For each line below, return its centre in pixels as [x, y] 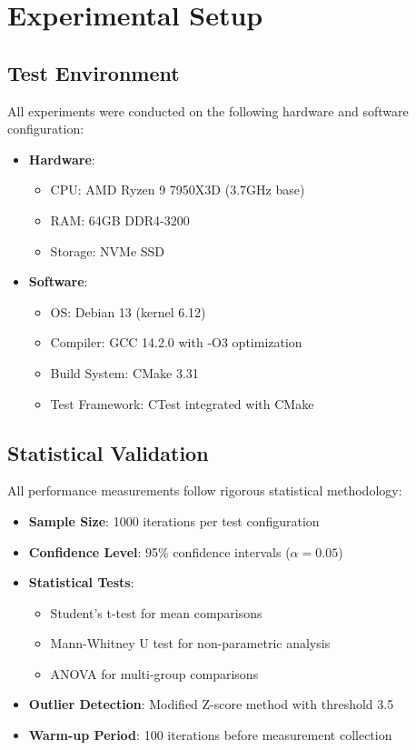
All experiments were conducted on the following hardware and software [208, 110]
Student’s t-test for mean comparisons [156, 612]
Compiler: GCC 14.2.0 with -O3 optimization [176, 342]
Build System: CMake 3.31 [124, 372]
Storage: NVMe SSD [108, 250]
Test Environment [94, 72]
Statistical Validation [108, 452]
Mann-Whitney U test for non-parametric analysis [190, 643]
